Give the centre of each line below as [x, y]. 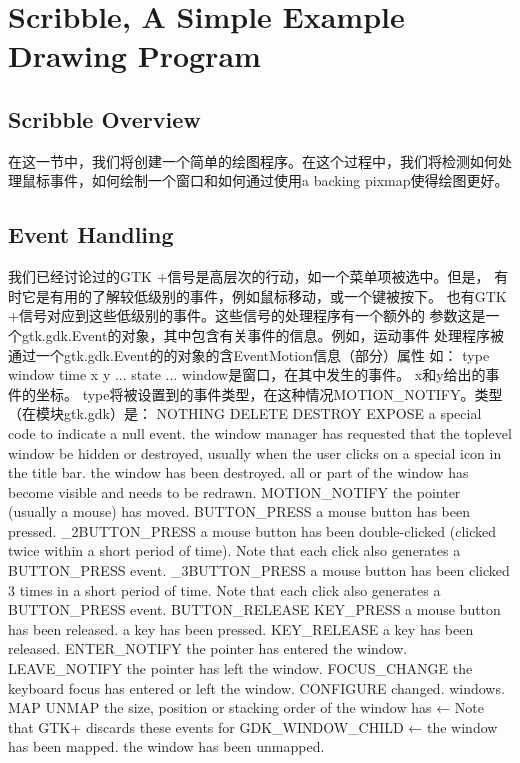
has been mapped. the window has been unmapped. [166, 746]
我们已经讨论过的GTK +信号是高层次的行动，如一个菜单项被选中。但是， [249, 276]
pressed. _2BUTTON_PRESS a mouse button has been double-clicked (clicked [252, 530]
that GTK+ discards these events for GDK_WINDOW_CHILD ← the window [253, 726]
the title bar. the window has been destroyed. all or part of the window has [238, 472]
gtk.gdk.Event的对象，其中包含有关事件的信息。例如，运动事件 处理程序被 [263, 334]
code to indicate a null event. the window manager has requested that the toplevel [260, 432]
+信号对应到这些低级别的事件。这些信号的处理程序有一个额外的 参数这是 [247, 315]
